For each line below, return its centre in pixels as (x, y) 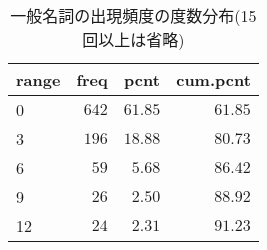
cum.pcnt (213, 79)
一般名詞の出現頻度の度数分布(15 (133, 15)
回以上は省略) (133, 39)
